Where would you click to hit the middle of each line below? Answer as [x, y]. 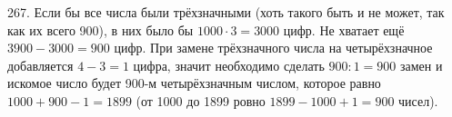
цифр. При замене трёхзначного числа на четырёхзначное [273, 48]
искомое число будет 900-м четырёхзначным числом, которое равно [194, 83]
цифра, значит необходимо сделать [229, 65]
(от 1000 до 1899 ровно [201, 100]
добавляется [40, 65]
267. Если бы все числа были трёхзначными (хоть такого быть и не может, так [226, 12]
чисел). [418, 100]
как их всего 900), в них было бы [100, 29]
